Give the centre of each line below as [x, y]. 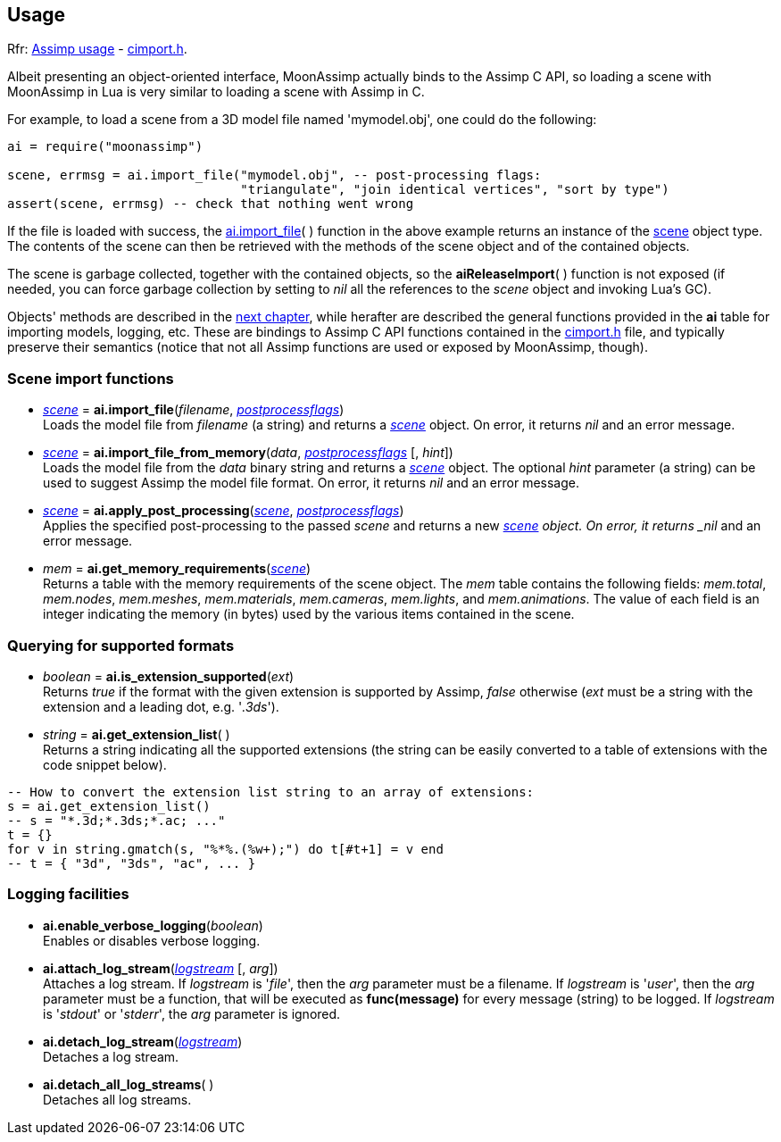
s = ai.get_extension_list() [109, 806]
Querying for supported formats [121, 645]
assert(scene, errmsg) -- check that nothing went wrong [211, 204]
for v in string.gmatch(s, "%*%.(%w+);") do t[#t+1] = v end [225, 849]
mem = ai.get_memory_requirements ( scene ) [177, 569]
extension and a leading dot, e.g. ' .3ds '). [161, 706]
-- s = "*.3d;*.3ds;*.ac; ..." [116, 820]
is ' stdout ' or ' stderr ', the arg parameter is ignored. [192, 1013]
